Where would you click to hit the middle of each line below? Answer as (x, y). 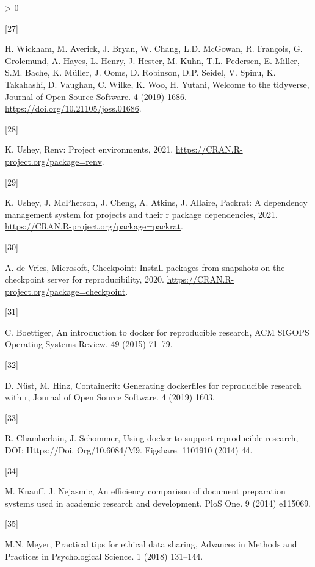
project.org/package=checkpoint (65, 291)
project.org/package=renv (53, 161)
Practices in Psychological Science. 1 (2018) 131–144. (104, 556)
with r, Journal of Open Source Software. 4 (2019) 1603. (110, 397)
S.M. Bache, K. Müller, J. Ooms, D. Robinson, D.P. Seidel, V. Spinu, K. (140, 72)
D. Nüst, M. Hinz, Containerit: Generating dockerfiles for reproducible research (153, 385)
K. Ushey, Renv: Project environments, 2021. (89, 149)
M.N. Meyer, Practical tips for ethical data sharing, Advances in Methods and (151, 544)
